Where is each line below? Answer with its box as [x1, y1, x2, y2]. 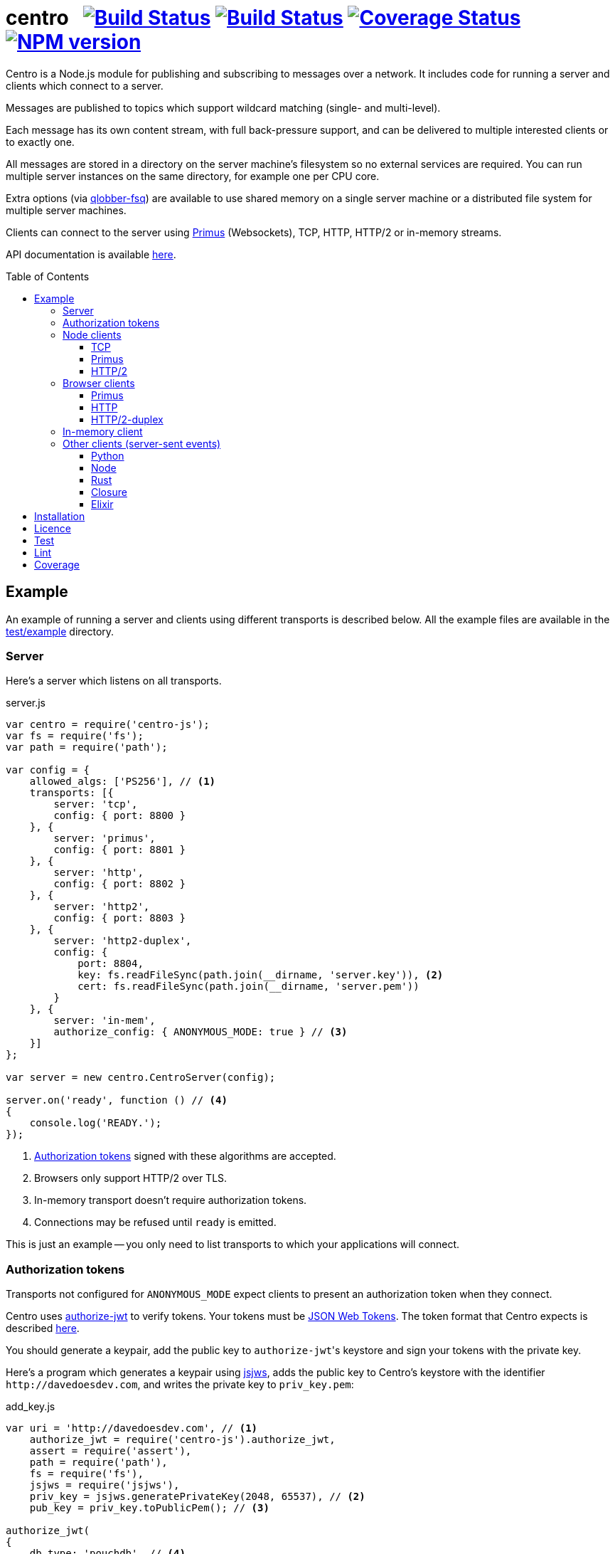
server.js [6, 697, 46, 709]
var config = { [6, 764, 90, 776]
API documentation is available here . [6, 248, 176, 260]
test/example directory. [6, 625, 114, 638]
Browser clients [63, 376, 135, 389]
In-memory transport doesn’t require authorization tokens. [34, 1194, 307, 1207]
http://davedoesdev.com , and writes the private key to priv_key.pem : [6, 1378, 354, 1391]
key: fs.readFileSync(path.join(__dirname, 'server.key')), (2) [77, 969, 444, 981]
